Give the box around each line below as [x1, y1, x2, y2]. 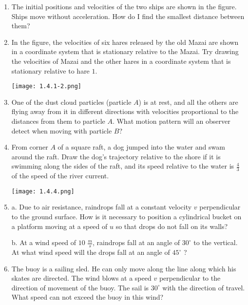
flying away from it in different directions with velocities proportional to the [11, 106, 239, 116]
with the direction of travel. [162, 282, 245, 292]
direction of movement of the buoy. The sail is [11, 282, 149, 292]
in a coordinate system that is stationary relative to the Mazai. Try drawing [11, 46, 239, 57]
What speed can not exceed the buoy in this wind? [11, 292, 164, 302]
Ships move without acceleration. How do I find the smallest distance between [11, 11, 245, 21]
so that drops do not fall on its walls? [115, 221, 228, 231]
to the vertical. [193, 237, 238, 248]
